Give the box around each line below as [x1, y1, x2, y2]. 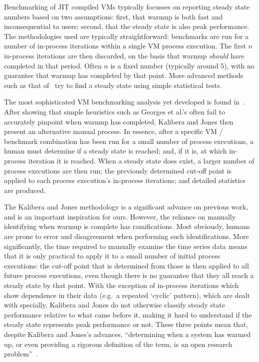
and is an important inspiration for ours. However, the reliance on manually [4, 211, 236, 221]
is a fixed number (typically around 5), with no [110, 60, 255, 70]
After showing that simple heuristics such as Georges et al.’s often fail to [4, 106, 225, 116]
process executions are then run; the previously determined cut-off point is [4, 165, 232, 175]
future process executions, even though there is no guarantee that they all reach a [4, 270, 254, 280]
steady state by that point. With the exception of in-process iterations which [4, 280, 239, 290]
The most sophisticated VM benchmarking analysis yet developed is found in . [4, 96, 245, 107]
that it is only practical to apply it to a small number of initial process [4, 250, 221, 261]
